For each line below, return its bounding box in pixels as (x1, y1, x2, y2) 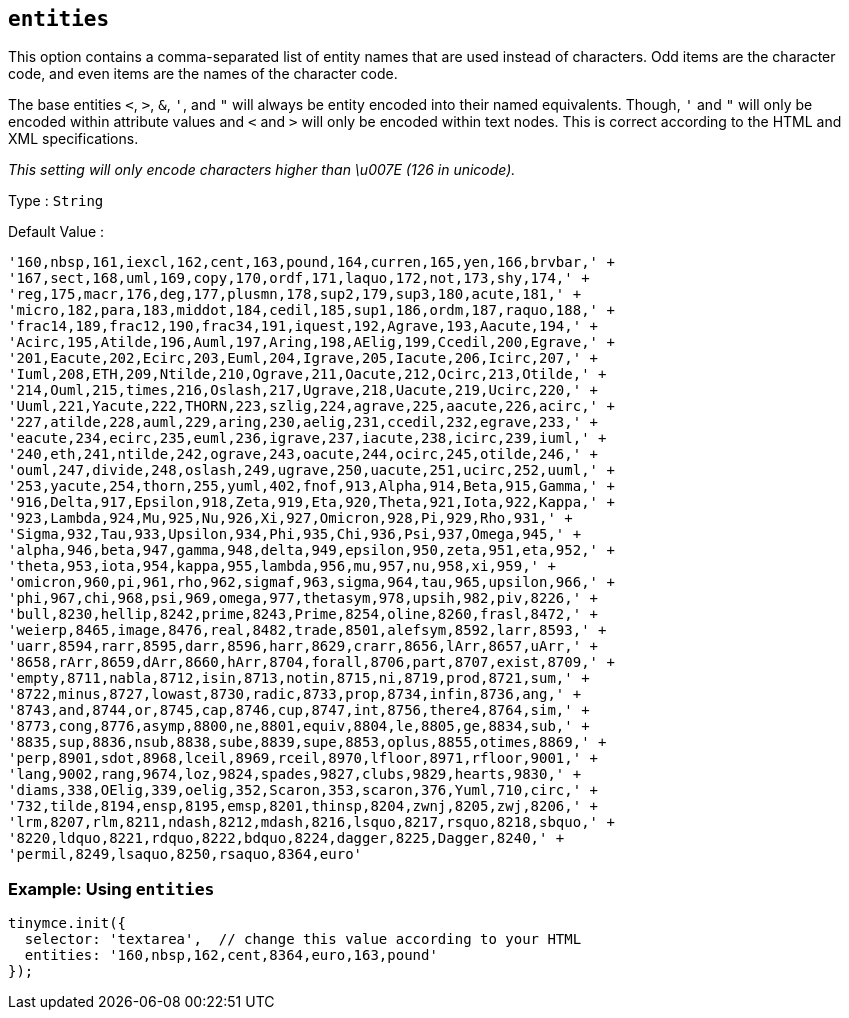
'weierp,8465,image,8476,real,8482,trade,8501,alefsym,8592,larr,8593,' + (8, 622, 607, 639)
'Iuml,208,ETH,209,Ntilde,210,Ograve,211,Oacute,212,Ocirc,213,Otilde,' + (8, 366, 607, 383)
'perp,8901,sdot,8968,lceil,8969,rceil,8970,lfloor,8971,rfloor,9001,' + (8, 750, 599, 767)
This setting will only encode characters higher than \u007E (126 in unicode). (8, 161, 516, 179)
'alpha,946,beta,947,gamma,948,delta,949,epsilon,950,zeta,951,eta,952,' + (8, 542, 615, 559)
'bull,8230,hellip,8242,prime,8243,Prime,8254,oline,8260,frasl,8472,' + (8, 606, 599, 623)
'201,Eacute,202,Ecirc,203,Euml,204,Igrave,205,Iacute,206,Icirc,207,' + (8, 350, 599, 367)
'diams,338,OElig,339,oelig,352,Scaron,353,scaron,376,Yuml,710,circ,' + (8, 782, 599, 799)
